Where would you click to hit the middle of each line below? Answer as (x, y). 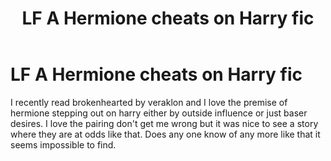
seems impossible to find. (63, 144)
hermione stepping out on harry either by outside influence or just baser (159, 113)
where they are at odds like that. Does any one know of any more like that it (165, 134)
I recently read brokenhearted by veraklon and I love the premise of (149, 102)
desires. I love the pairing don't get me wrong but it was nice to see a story (164, 123)
